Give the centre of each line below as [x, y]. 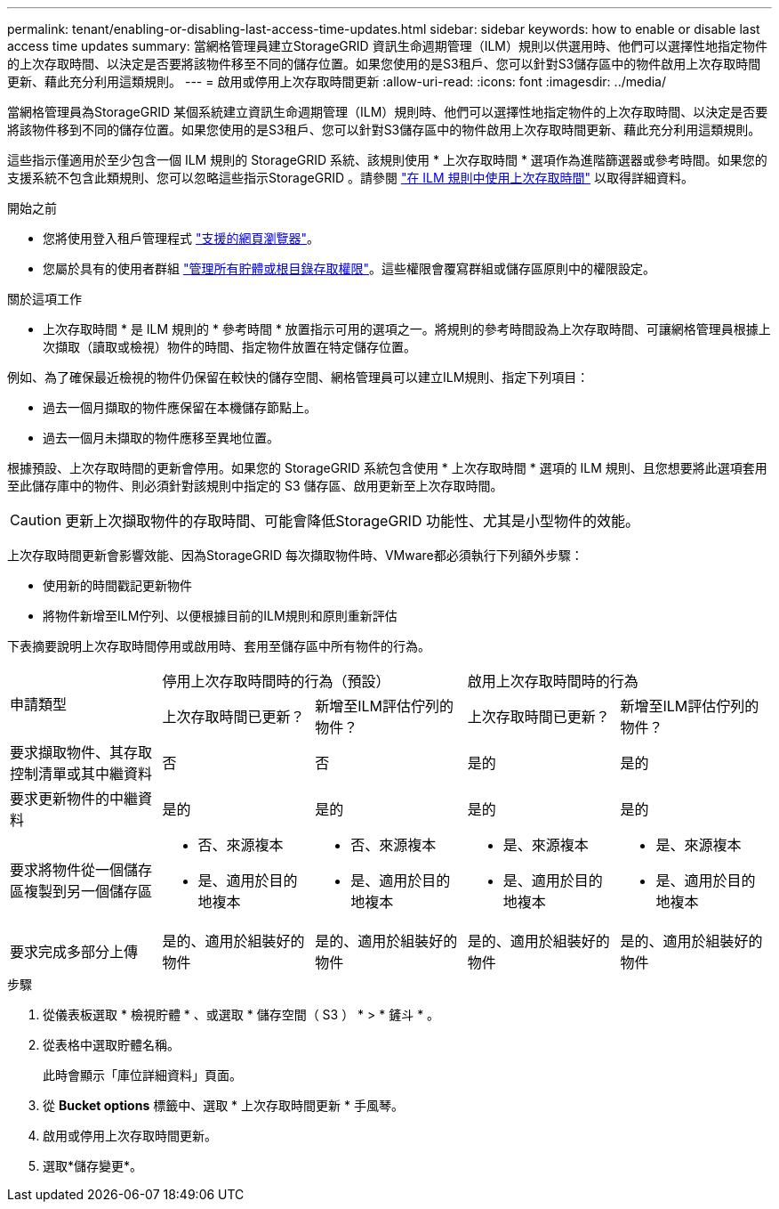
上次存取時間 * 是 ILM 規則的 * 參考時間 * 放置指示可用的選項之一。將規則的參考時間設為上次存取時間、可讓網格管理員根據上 [407, 329]
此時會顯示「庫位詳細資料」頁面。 [142, 1075]
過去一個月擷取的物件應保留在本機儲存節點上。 [180, 407]
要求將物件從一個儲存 [81, 870]
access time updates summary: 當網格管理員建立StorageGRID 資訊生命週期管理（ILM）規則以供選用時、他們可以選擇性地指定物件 [387, 46]
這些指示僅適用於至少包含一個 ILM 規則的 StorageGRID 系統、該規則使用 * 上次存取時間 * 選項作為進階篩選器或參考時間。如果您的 [387, 160]
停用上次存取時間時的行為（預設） [276, 681]
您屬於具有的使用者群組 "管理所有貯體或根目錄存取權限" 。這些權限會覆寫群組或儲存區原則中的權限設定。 [349, 268]
